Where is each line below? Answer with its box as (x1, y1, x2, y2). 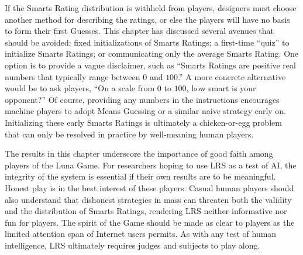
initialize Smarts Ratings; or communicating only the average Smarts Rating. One (5, 47, 299, 60)
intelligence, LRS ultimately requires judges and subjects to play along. (5, 239, 260, 251)
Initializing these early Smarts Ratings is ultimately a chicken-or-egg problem (5, 116, 282, 128)
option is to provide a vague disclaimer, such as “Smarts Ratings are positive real (5, 58, 296, 71)
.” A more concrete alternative (178, 70, 286, 82)
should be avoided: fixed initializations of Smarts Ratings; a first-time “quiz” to (5, 36, 290, 48)
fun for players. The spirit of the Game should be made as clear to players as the (5, 216, 295, 228)
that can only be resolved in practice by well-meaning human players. (5, 127, 254, 140)
